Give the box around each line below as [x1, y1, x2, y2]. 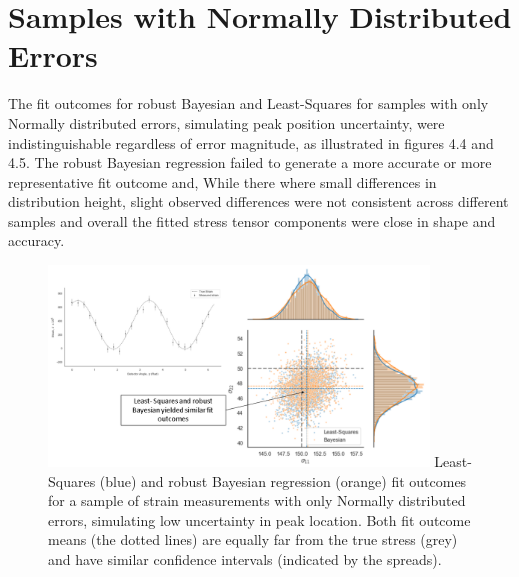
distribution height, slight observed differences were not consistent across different [8, 191, 509, 212]
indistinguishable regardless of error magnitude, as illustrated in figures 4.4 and [8, 132, 494, 153]
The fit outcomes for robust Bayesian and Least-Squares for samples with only [8, 93, 489, 114]
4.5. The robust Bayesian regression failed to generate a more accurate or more [8, 152, 492, 173]
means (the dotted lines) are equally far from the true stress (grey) [48, 529, 458, 550]
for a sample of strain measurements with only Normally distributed [48, 490, 466, 511]
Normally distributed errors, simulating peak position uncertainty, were [8, 112, 445, 133]
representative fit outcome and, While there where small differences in [8, 171, 437, 192]
